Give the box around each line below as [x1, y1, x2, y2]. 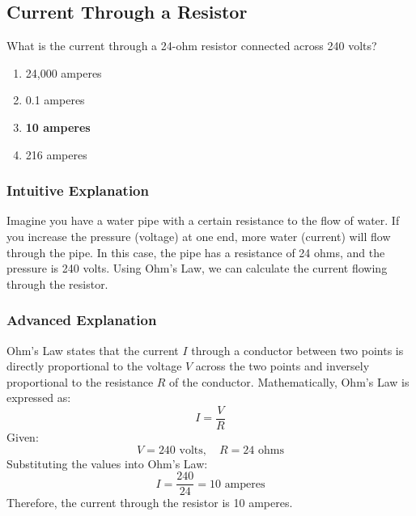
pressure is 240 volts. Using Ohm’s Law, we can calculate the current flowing [6, 260, 388, 277]
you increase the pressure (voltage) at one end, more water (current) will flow [6, 227, 391, 244]
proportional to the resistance [6, 373, 154, 390]
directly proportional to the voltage [6, 357, 182, 374]
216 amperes [25, 146, 87, 163]
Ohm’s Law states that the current [6, 341, 179, 358]
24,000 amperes [25, 64, 102, 81]
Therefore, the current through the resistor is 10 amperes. [6, 494, 293, 511]
